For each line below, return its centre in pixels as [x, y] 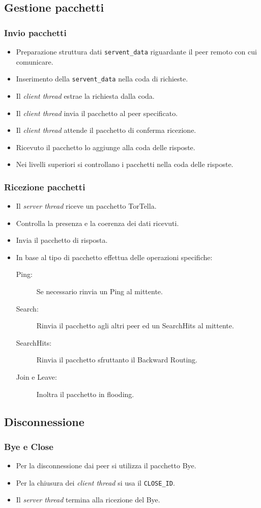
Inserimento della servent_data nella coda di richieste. [102, 79]
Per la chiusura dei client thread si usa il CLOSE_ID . [95, 482]
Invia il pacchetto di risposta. [62, 240]
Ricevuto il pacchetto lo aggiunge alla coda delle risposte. [106, 147]
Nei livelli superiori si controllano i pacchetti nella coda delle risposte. [125, 164]
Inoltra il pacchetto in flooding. [85, 394]
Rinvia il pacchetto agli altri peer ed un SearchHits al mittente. [135, 326]
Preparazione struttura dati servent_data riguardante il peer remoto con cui [136, 51]
